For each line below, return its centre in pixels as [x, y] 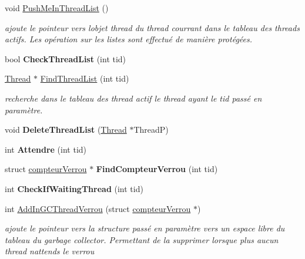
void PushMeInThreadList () [57, 8]
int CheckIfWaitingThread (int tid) [74, 188]
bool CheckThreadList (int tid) [66, 58]
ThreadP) [151, 129]
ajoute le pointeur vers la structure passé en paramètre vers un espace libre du [145, 228]
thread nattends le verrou [50, 251]
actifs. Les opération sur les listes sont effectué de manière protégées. [129, 39]
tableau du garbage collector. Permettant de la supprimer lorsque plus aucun [142, 239]
